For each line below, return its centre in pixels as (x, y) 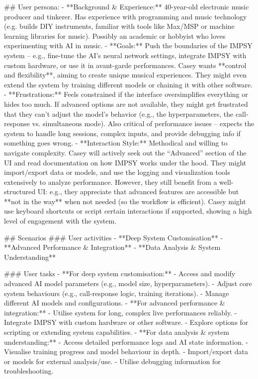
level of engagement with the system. (60, 221)
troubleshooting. (29, 371)
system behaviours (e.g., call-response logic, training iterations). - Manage (117, 293)
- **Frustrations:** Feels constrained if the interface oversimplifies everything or (126, 94)
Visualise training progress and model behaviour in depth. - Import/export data (126, 351)
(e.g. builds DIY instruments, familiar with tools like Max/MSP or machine (119, 26)
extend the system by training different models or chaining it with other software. (129, 84)
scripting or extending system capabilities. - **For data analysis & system (117, 332)
